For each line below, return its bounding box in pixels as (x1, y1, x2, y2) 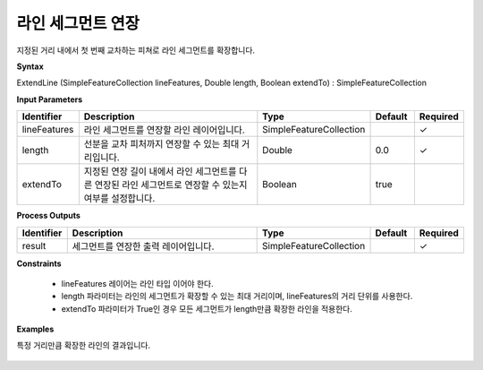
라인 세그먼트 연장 (16, 13, 140, 33)
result (21, 239, 47, 252)
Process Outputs (16, 211, 80, 221)
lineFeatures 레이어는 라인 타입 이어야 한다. (61, 278, 214, 288)
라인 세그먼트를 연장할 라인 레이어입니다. (83, 124, 245, 136)
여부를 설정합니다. (83, 193, 156, 205)
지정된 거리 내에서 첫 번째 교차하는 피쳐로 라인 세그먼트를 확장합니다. (16, 45, 255, 56)
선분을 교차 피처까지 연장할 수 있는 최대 (83, 138, 240, 151)
